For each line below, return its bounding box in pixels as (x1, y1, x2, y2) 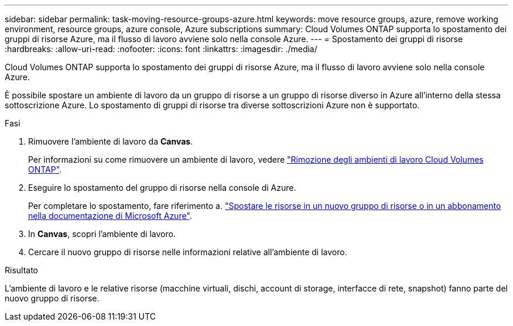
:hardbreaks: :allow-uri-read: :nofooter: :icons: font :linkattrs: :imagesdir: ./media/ (5, 44, 317, 54)
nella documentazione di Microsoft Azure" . (28, 211, 192, 221)
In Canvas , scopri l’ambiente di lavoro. (28, 229, 176, 239)
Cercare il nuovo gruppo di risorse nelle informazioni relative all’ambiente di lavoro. (28, 247, 347, 257)
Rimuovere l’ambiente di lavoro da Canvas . (28, 136, 193, 146)
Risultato (5, 265, 39, 275)
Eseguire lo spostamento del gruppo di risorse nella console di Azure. (28, 183, 296, 193)
